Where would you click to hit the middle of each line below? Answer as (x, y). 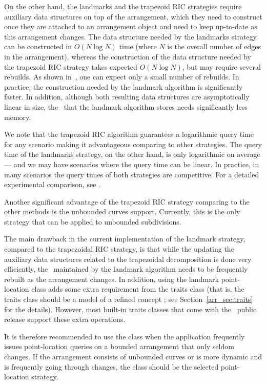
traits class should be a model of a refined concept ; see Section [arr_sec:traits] (129, 299)
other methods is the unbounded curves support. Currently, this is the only (122, 211)
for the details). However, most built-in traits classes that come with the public (130, 309)
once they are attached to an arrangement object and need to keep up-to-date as (131, 26)
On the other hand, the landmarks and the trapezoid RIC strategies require (123, 6)
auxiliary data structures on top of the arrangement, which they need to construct (133, 16)
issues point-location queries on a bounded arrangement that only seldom (119, 346)
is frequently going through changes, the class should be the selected (111, 366)
